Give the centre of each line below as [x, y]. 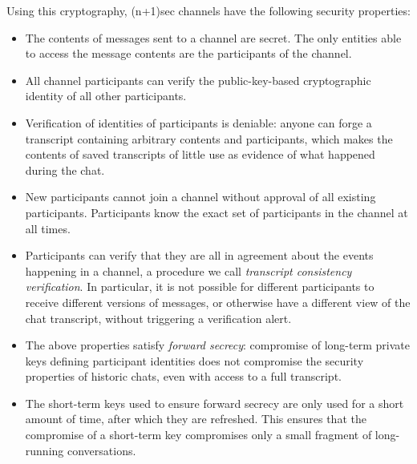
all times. [48, 228]
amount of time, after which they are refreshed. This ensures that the [196, 419]
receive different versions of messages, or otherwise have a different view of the [218, 302]
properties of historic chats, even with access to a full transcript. [183, 376]
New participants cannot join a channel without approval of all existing [200, 197]
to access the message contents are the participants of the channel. [188, 53]
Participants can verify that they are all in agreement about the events [199, 255]
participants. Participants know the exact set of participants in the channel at [217, 212]
